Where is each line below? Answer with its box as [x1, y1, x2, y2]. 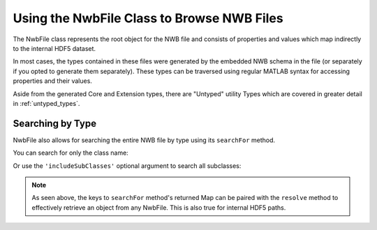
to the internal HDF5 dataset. [13, 44, 96, 52]
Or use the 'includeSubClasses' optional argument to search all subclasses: [13, 161, 242, 170]
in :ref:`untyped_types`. [13, 99, 80, 107]
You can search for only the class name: [13, 148, 128, 157]
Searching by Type [13, 117, 97, 129]
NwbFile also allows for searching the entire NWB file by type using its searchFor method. [13, 136, 276, 144]
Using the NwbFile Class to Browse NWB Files [13, 10, 283, 26]
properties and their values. [13, 77, 92, 85]
